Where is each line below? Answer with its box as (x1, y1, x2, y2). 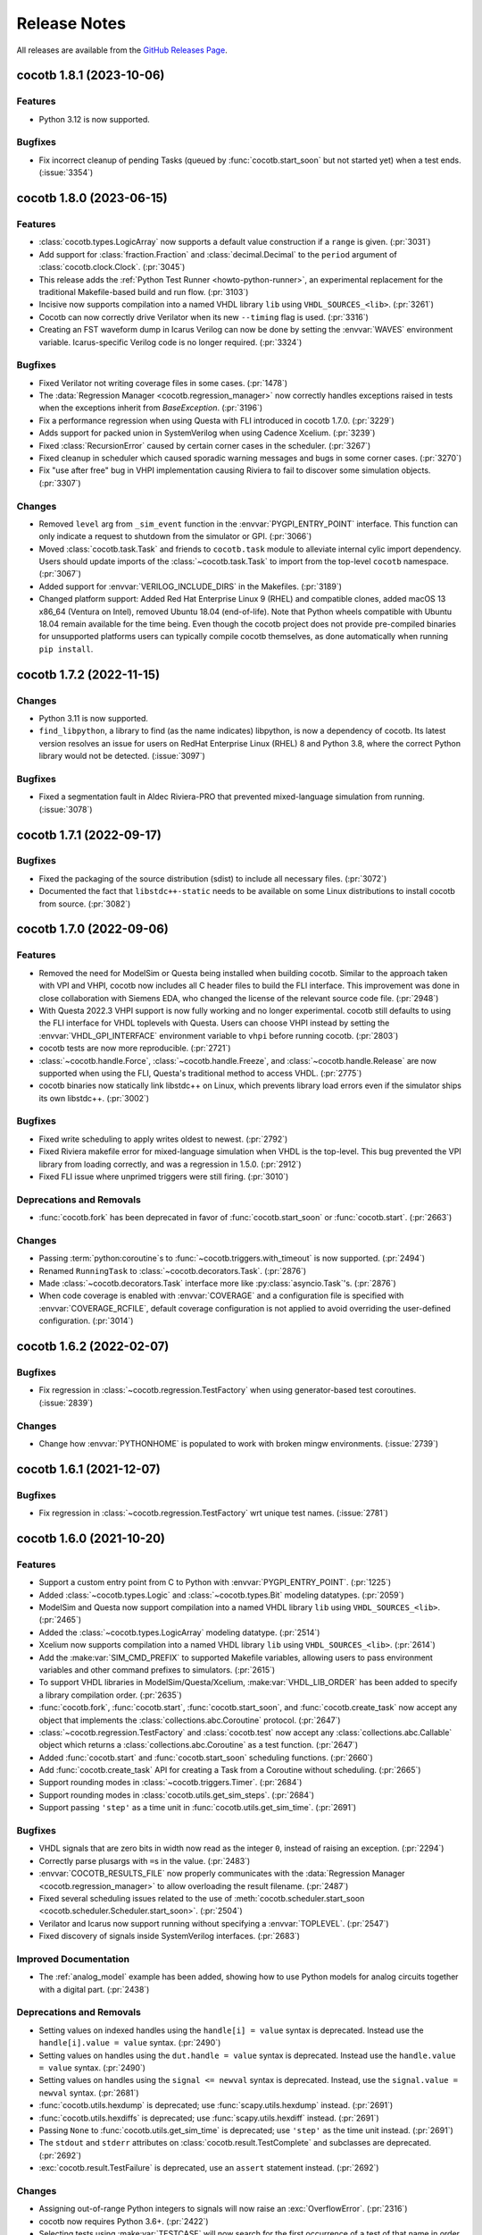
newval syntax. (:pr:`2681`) (38, 2087, 139, 2098)
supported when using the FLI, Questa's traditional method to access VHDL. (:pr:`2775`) (38, 1067, 362, 1078)
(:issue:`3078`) (38, 804, 93, 814)
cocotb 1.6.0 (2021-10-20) (16, 1531, 165, 1546)
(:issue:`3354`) (38, 167, 94, 178)
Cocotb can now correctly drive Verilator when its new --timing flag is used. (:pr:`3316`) (38, 311, 370, 322)
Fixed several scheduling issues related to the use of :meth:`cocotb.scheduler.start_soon (38, 1893, 365, 1903)
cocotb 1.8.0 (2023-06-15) (16, 190, 169, 206)
